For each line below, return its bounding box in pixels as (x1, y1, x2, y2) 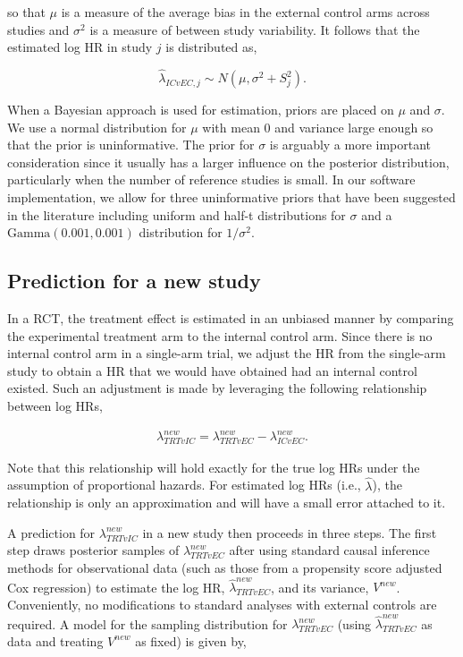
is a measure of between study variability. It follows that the (89, 20, 420, 38)
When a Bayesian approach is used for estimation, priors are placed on (7, 100, 394, 118)
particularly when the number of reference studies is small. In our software (7, 170, 416, 189)
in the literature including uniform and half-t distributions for (7, 205, 346, 224)
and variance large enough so (274, 117, 434, 136)
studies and (7, 20, 70, 38)
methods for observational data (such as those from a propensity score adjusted (7, 559, 442, 577)
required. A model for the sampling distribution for (7, 614, 288, 633)
